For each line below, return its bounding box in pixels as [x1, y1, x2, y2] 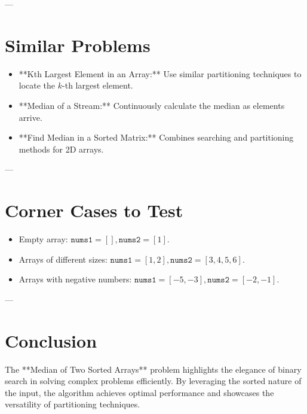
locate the [19, 79, 56, 92]
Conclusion [5, 328, 97, 352]
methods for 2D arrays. [19, 142, 104, 155]
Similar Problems [5, 32, 151, 57]
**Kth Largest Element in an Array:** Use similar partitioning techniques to [19, 67, 302, 80]
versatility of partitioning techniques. [5, 398, 140, 410]
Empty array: [19, 233, 68, 245]
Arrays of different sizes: [19, 252, 108, 265]
